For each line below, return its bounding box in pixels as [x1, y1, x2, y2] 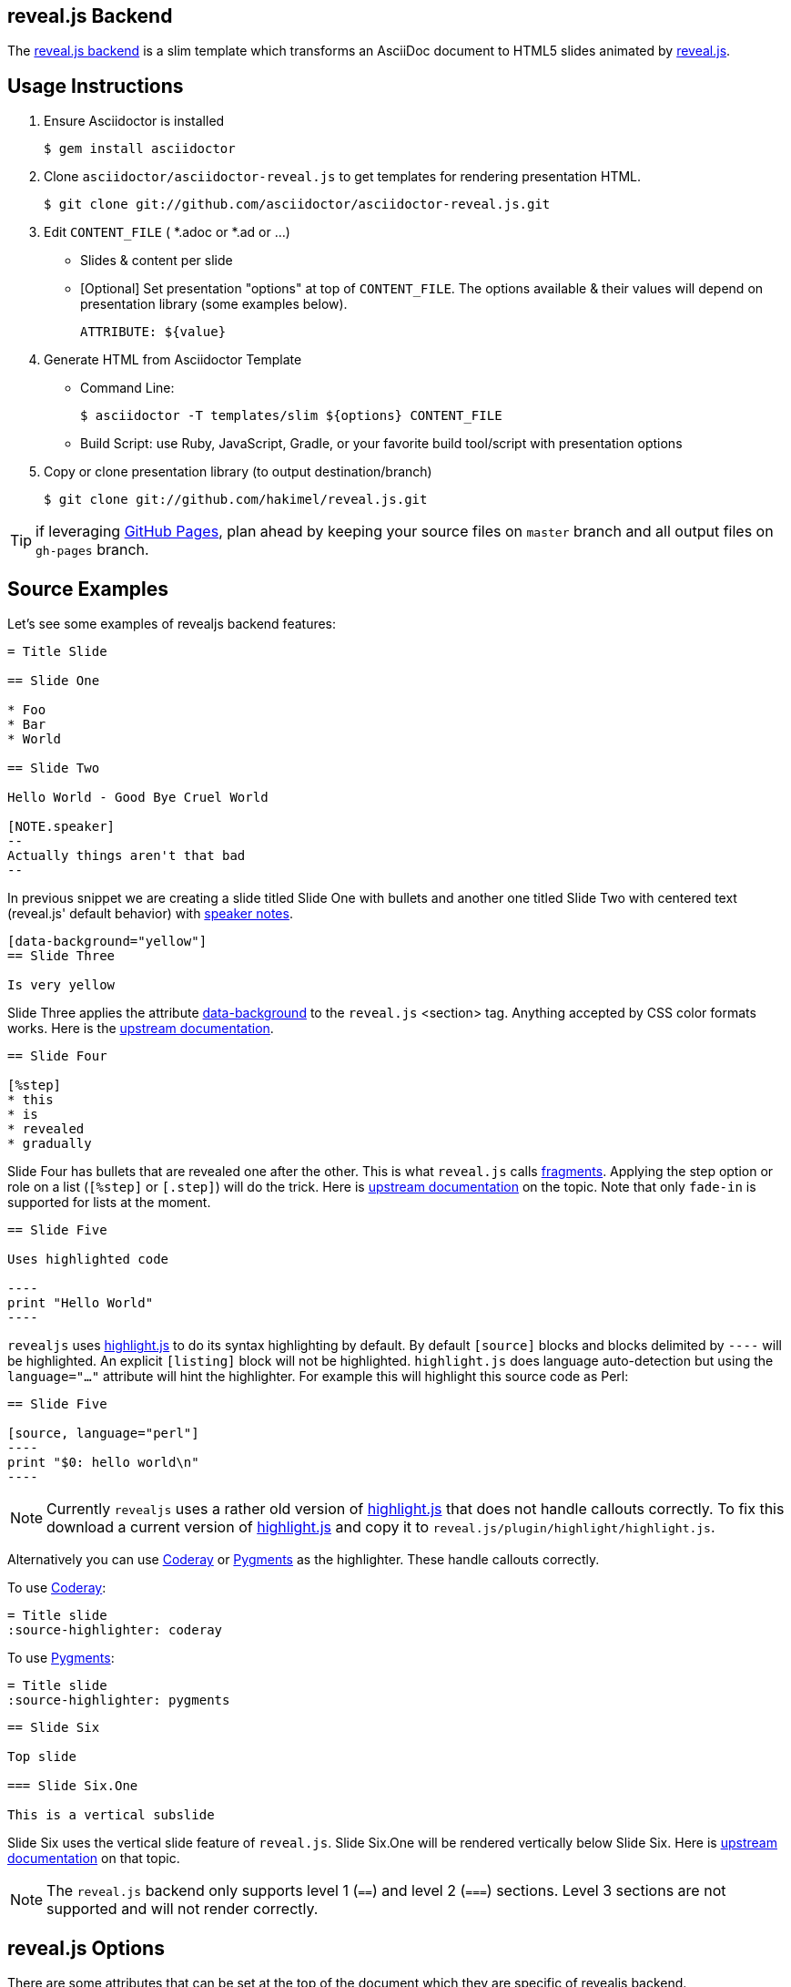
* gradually [7, 1136, 92, 1152]
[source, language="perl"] [7, 1426, 199, 1441]
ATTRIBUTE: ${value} [80, 324, 227, 340]
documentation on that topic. [7, 1850, 180, 1867]
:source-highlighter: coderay [7, 1623, 223, 1638]
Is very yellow [7, 978, 116, 993]
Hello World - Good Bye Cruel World [7, 790, 269, 805]
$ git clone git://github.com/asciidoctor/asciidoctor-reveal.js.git [44, 197, 551, 212]
